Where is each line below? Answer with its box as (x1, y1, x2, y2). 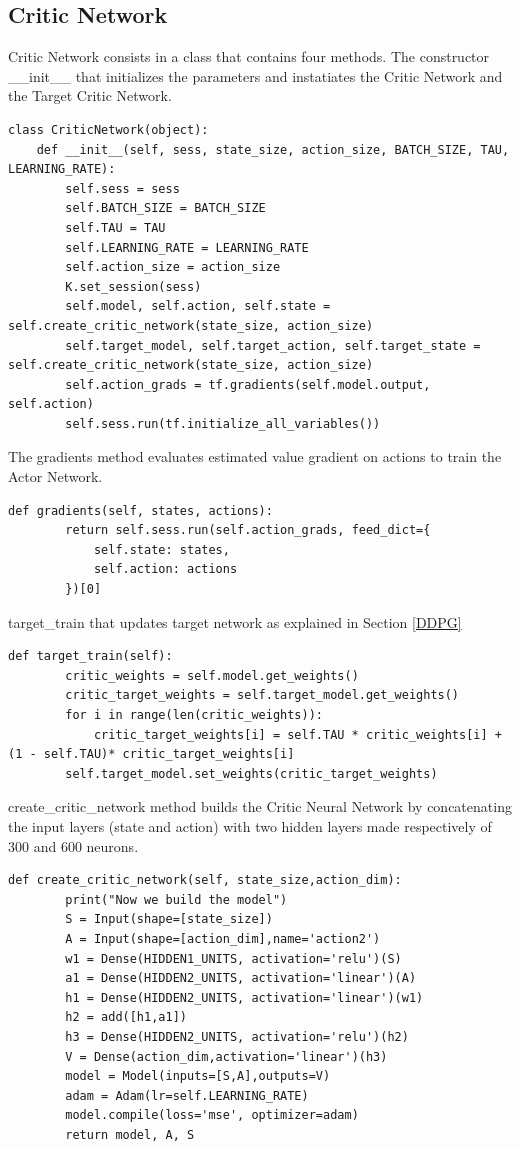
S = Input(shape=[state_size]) (65, 912, 273, 927)
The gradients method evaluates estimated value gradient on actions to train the (8, 446, 502, 467)
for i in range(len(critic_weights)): (65, 708, 323, 723)
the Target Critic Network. (8, 85, 172, 106)
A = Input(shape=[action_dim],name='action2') (65, 931, 381, 946)
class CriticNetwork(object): (8, 122, 209, 137)
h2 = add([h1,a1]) (65, 1010, 187, 1025)
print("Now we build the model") (65, 892, 288, 907)
